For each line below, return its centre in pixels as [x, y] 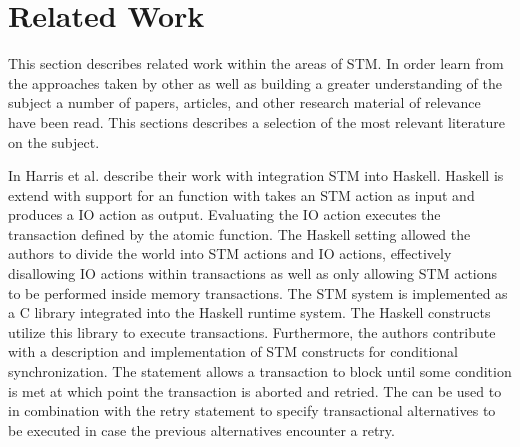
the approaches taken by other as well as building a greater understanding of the [255, 82]
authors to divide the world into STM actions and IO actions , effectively [230, 253]
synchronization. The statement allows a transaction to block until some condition [260, 371]
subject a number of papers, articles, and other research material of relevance [244, 102]
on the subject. [54, 141]
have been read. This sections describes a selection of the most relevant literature [256, 121]
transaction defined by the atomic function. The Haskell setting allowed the [239, 233]
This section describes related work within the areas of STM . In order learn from [256, 63]
